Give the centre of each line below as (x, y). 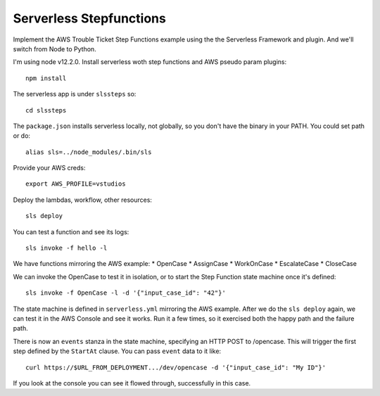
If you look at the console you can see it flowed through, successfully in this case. (132, 383)
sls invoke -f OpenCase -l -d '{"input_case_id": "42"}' (126, 293)
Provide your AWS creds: (49, 168)
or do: (22, 136)
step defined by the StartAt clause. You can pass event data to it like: (117, 351)
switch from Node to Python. (55, 49)
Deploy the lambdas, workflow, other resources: (83, 200)
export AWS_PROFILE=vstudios (76, 184)
